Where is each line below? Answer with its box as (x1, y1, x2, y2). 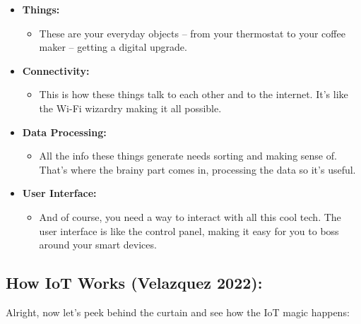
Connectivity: (22, 63, 90, 78)
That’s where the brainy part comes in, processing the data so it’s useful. (39, 162, 356, 176)
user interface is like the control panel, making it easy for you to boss (39, 223, 339, 238)
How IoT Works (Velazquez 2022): (6, 272, 263, 294)
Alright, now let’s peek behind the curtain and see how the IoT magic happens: (6, 304, 350, 319)
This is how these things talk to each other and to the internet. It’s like (39, 87, 348, 102)
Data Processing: (22, 124, 107, 139)
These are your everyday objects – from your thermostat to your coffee (39, 25, 345, 40)
